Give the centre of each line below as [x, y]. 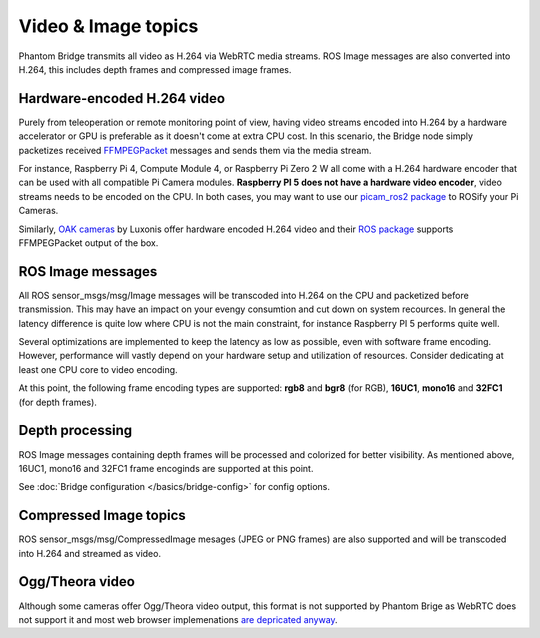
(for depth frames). [57, 402]
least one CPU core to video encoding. [98, 369]
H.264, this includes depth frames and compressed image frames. [155, 69]
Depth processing [75, 430]
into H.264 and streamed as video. [90, 553]
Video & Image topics [108, 26]
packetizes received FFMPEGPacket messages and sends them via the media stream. [195, 150]
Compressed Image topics [102, 515]
